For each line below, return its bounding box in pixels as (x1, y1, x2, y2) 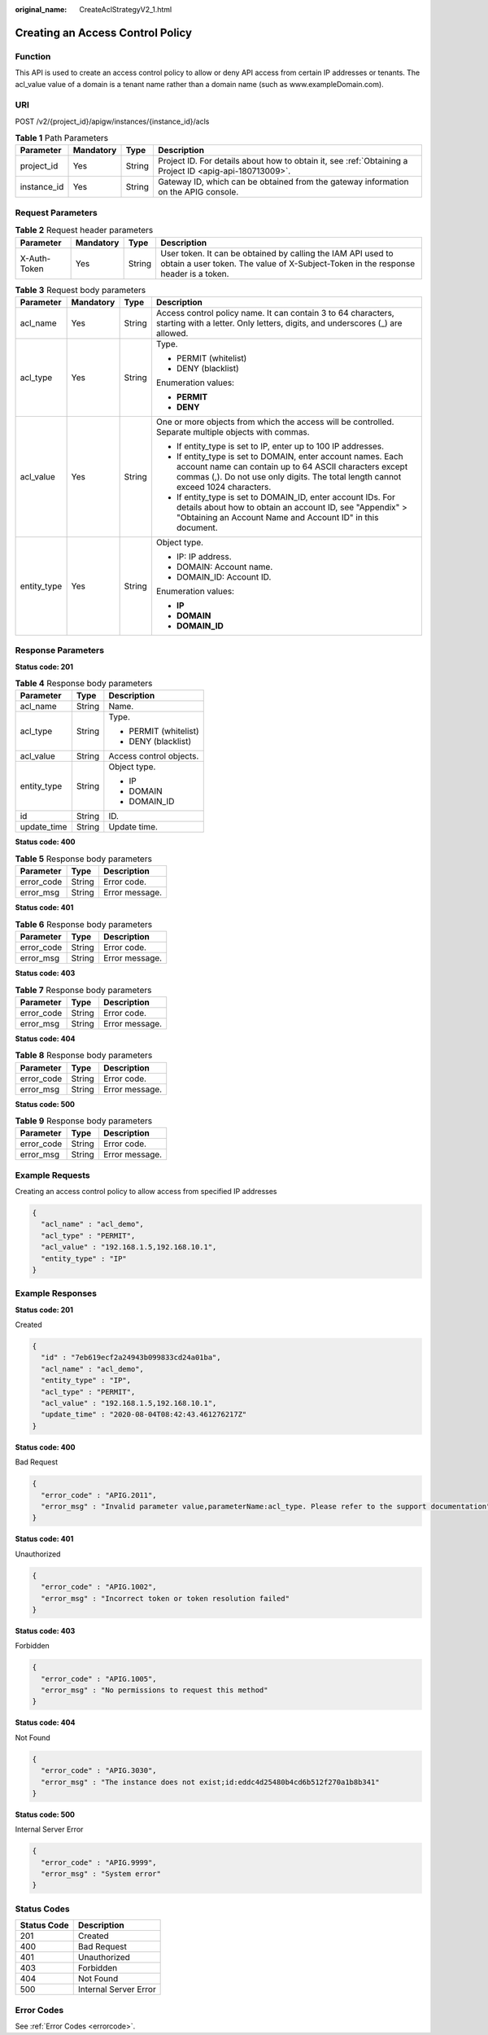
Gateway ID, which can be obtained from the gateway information (157, 176, 409, 187)
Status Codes (15, 1903, 70, 1915)
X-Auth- (20, 252, 51, 264)
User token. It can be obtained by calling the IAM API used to (159, 247, 394, 259)
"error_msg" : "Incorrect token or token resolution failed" (41, 1594, 290, 1603)
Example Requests (15, 1169, 90, 1180)
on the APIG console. (157, 186, 239, 198)
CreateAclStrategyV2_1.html (79, 5, 172, 14)
